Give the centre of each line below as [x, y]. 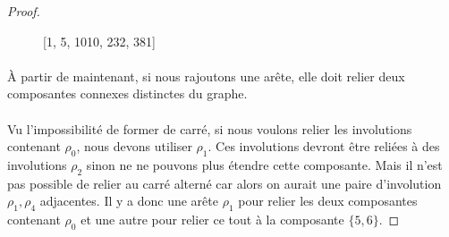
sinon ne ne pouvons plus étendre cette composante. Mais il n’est [264, 164]
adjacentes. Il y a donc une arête [129, 201]
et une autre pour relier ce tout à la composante [212, 220]
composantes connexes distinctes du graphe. [127, 93]
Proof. [24, 11]
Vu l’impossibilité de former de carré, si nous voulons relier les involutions [210, 128]
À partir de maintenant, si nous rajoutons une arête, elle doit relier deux [206, 76]
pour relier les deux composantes [328, 201]
